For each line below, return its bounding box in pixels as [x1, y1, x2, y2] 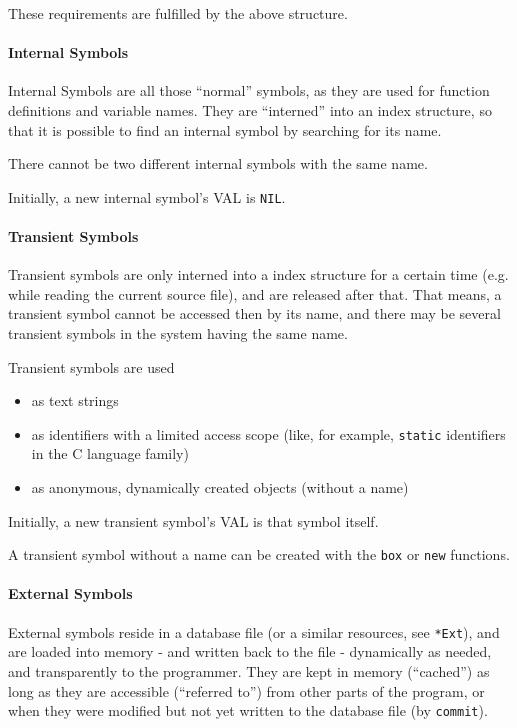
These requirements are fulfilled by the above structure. [8, 3, 348, 23]
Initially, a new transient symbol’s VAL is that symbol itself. [8, 510, 379, 531]
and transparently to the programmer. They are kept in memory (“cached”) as [8, 660, 490, 681]
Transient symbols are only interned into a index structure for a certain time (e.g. [8, 264, 509, 285]
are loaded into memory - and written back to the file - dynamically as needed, [8, 641, 492, 662]
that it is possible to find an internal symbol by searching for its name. [8, 119, 442, 140]
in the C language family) [31, 443, 189, 464]
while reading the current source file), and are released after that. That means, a [8, 283, 502, 304]
